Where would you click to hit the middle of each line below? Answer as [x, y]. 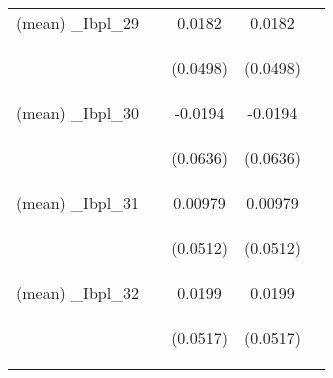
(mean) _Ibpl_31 [78, 202]
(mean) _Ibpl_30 [78, 112]
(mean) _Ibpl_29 [78, 22]
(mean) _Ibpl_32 [78, 292]
